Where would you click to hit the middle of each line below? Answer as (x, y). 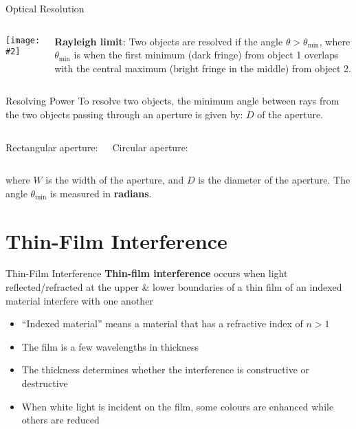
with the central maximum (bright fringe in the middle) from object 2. (203, 68)
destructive (45, 383)
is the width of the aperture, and (115, 180)
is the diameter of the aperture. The (274, 180)
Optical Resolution (45, 8)
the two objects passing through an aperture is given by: (124, 114)
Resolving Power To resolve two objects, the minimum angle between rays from (173, 101)
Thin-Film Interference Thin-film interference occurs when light (147, 273)
